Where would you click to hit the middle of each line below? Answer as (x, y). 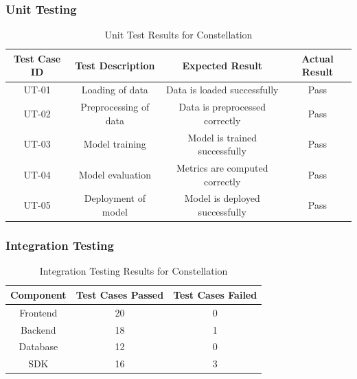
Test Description (115, 65)
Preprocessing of (115, 107)
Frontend (38, 312)
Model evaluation (115, 174)
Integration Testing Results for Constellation (134, 271)
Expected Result (222, 65)
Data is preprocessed (222, 107)
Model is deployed (222, 198)
